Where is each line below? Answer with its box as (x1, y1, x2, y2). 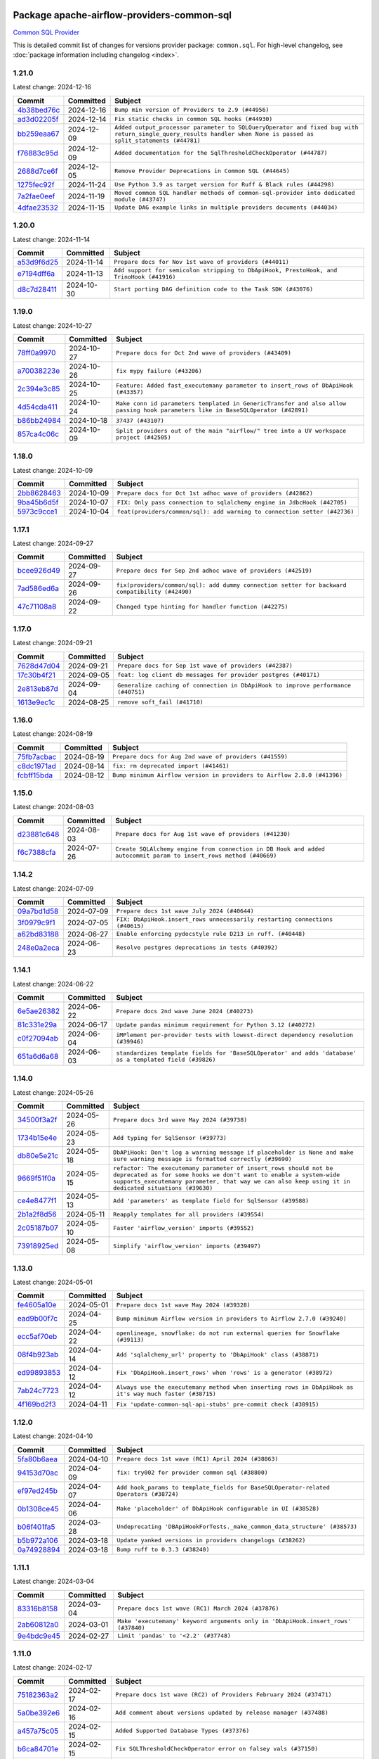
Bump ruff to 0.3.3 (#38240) (117, 1546, 210, 1554)
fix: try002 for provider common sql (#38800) (117, 1469, 268, 1477)
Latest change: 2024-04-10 (13, 1432, 93, 1440)
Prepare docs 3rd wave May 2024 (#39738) (113, 1116, 248, 1124)
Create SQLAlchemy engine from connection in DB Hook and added (114, 845, 326, 853)
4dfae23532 (17, 203, 59, 212)
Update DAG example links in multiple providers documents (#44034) (114, 204, 338, 211)
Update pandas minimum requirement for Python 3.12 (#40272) (116, 1021, 316, 1029)
